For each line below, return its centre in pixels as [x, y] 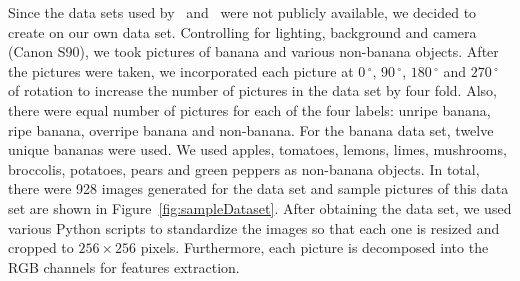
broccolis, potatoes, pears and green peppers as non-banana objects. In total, [244, 168]
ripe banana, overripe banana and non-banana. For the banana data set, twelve [251, 129]
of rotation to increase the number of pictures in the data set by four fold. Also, [252, 90]
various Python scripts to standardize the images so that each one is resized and [254, 227]
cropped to [41, 247]
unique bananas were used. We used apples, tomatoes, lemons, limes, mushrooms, [257, 149]
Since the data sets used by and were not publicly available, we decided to [242, 12]
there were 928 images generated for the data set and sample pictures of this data [258, 188]
